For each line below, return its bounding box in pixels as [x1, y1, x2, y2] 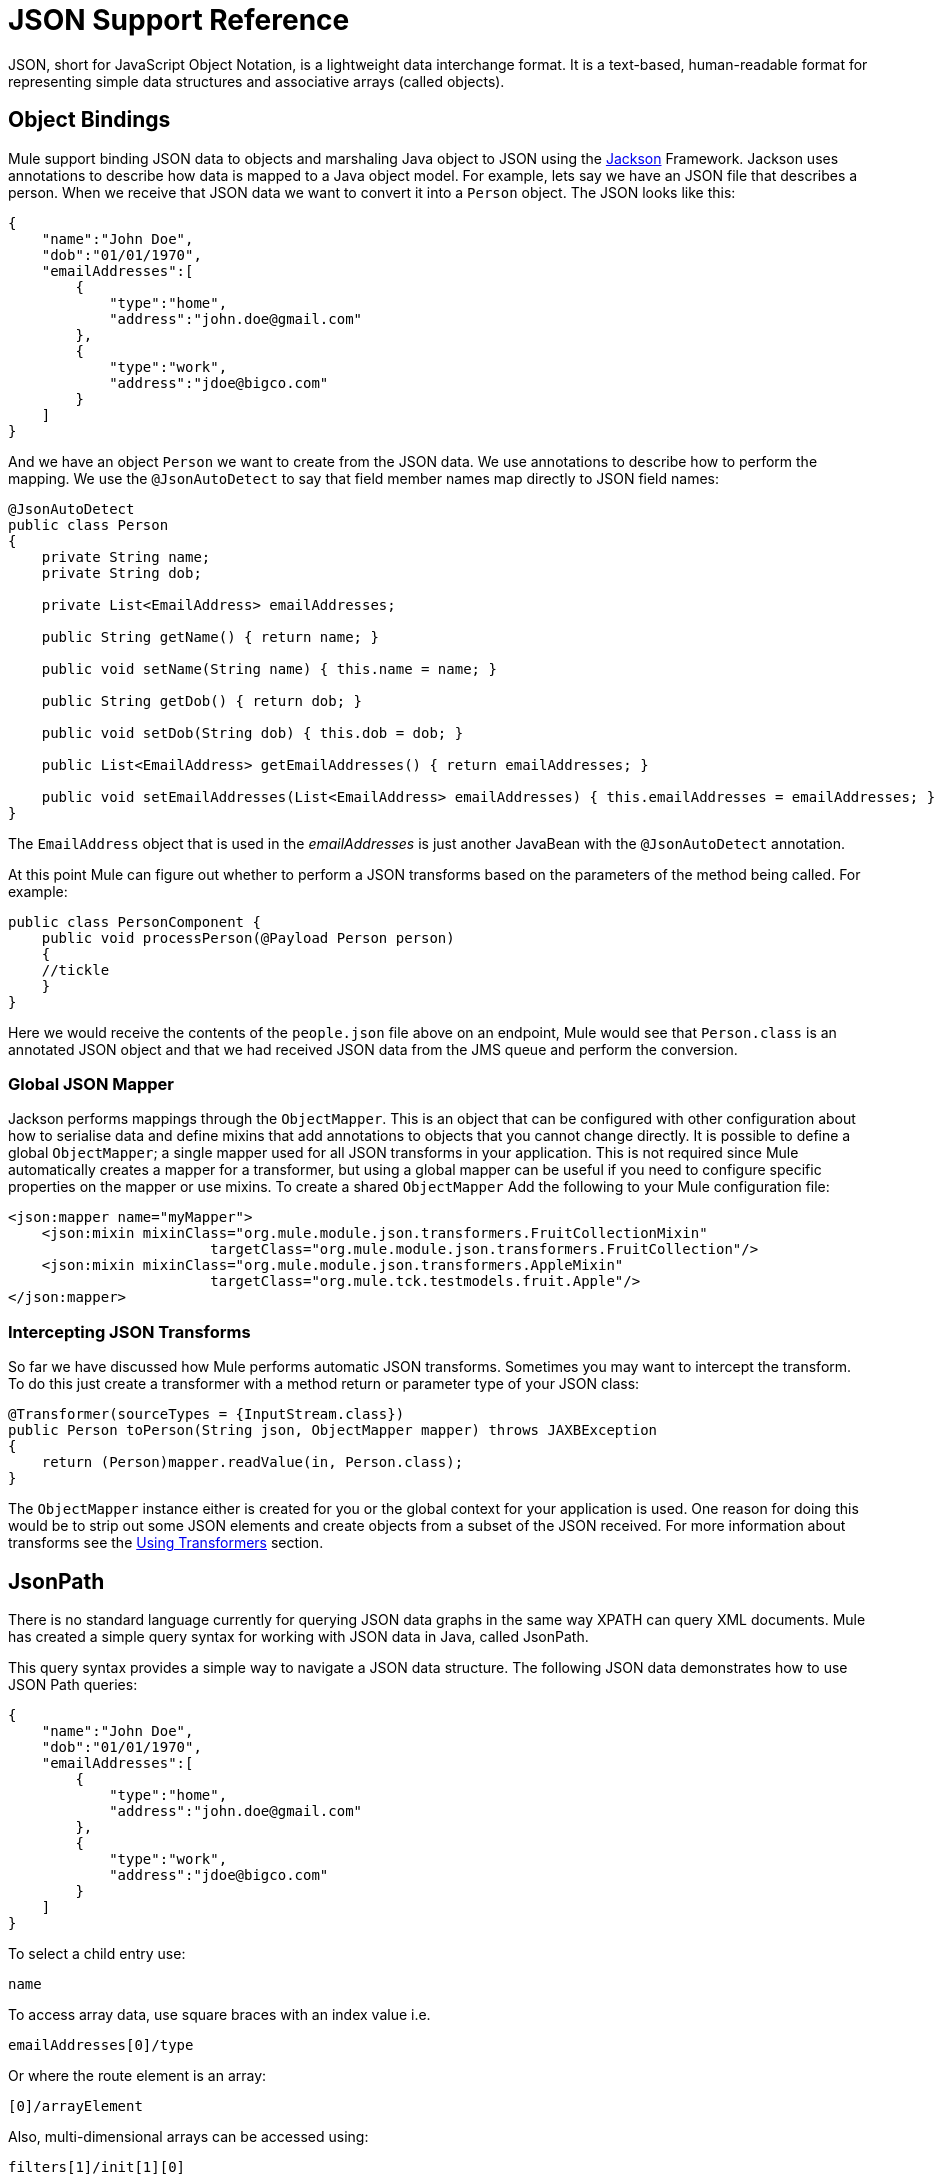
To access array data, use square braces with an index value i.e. [8, 2005, 431, 2023]
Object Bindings [8, 107, 171, 133]
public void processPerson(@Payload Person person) [41, 929, 455, 946]
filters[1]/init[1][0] [8, 2158, 186, 2175]
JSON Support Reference [8, 3, 350, 37]
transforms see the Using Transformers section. [8, 1534, 324, 1552]
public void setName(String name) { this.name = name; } [41, 660, 497, 677]
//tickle [41, 961, 110, 978]
